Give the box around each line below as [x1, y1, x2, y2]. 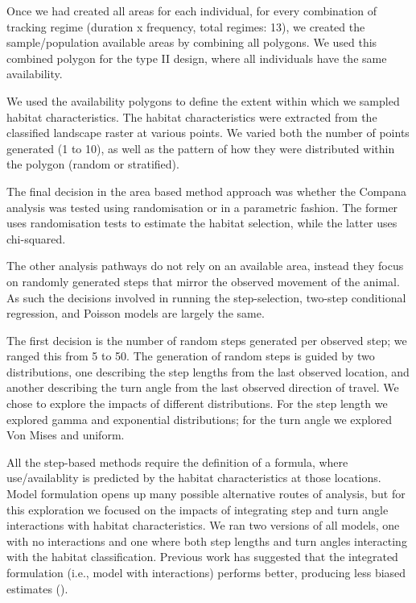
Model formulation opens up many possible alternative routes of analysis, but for [6, 485, 406, 502]
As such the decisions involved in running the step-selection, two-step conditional [6, 289, 406, 306]
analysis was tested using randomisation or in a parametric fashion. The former [6, 198, 398, 215]
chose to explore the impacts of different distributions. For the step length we [6, 395, 388, 412]
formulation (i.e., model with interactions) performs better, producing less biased [6, 564, 406, 580]
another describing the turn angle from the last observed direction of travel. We [6, 379, 399, 396]
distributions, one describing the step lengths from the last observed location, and [6, 363, 410, 380]
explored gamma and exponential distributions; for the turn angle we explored [6, 410, 393, 427]
